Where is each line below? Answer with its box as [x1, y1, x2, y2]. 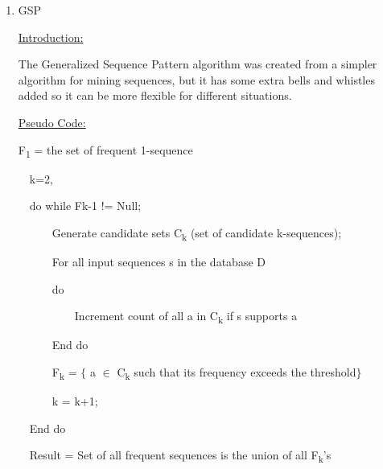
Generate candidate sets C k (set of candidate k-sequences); [51, 224, 342, 243]
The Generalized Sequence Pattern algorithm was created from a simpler [18, 56, 377, 72]
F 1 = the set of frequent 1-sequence [18, 141, 193, 160]
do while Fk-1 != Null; [29, 197, 142, 214]
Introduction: [18, 28, 84, 45]
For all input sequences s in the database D [51, 253, 266, 269]
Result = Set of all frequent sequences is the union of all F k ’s [29, 446, 332, 466]
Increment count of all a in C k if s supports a [74, 307, 298, 326]
